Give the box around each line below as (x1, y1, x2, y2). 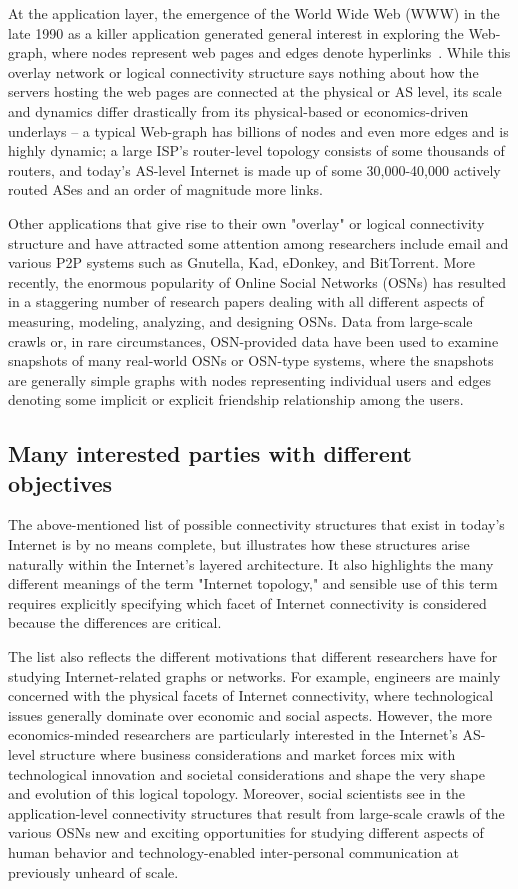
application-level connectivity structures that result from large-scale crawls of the (8, 802, 505, 823)
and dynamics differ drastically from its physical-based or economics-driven (8, 100, 469, 121)
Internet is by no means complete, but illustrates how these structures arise (8, 534, 470, 555)
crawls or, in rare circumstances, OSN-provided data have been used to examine (8, 330, 499, 351)
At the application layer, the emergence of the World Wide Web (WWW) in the (8, 3, 500, 23)
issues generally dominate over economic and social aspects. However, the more (8, 704, 492, 725)
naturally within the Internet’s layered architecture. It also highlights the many (8, 553, 494, 574)
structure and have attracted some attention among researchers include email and (8, 232, 509, 253)
